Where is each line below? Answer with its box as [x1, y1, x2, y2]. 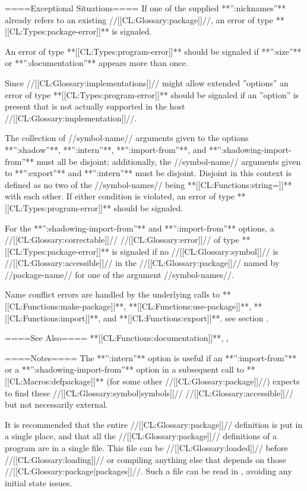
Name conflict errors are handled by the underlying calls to [5, 288, 220, 301]
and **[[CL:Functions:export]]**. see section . [103, 311, 269, 324]
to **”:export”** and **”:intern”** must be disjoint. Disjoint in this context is [5, 167, 292, 179]
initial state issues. [5, 476, 72, 489]
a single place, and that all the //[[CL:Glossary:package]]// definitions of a [5, 430, 277, 442]
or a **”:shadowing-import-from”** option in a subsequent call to [5, 363, 244, 376]
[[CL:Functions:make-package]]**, [5, 300, 126, 312]
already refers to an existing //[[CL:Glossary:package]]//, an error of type [5, 13, 274, 26]
